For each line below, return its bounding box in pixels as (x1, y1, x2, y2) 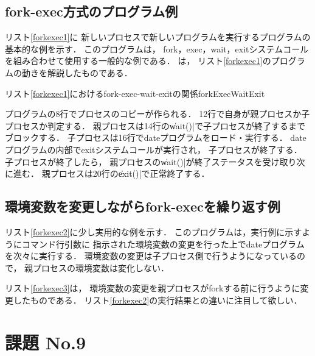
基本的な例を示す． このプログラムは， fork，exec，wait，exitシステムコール (5, 42, 309, 55)
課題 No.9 (5, 329, 86, 354)
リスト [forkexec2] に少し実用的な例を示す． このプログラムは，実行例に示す (5, 225, 302, 238)
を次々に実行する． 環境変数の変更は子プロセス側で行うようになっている (5, 249, 297, 262)
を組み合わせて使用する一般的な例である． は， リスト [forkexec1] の (5, 54, 271, 67)
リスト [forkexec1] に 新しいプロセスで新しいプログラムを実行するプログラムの (5, 30, 311, 43)
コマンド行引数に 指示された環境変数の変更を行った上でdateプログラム (21, 237, 305, 250)
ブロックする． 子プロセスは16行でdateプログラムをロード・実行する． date (5, 131, 306, 144)
